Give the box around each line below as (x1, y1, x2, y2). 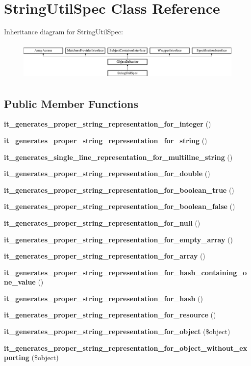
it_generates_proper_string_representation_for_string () (4, 135, 207, 145)
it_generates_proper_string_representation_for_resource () (4, 310, 216, 320)
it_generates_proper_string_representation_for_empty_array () (4, 234, 233, 244)
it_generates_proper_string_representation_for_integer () (4, 119, 211, 129)
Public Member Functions (4, 96, 138, 111)
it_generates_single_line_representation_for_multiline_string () (4, 152, 233, 162)
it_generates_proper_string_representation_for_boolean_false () (4, 201, 235, 211)
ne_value (4, 277, 36, 287)
